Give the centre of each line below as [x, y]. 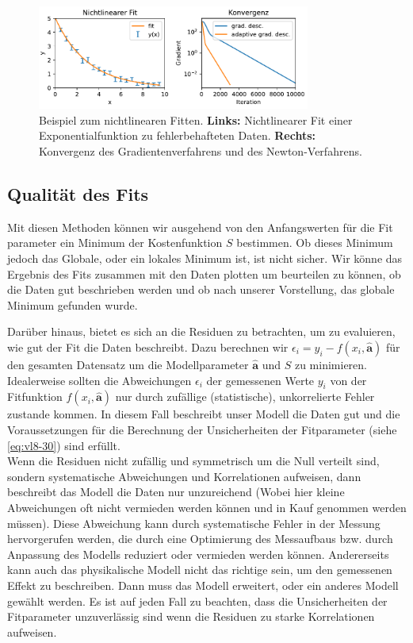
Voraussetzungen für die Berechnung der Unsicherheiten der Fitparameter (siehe [202, 429]
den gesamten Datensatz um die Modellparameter [128, 364]
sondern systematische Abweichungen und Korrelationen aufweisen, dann [184, 476]
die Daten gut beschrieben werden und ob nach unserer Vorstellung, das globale [201, 289]
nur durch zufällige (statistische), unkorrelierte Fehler [245, 397]
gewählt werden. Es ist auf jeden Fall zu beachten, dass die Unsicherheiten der [197, 601]
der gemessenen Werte [260, 380]
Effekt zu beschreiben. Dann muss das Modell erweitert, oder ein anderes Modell [203, 585]
